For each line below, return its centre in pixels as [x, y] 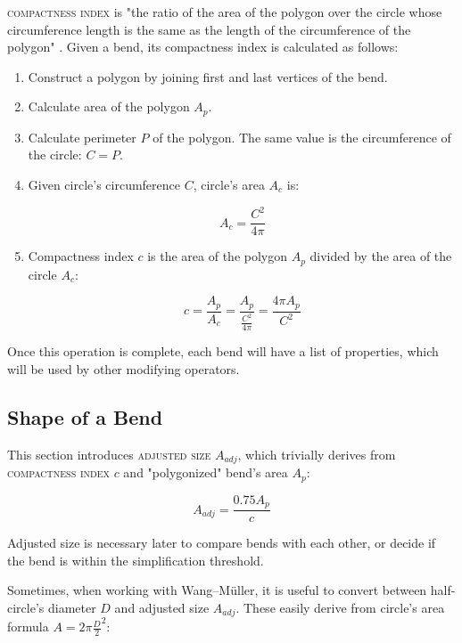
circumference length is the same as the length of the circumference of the [209, 29]
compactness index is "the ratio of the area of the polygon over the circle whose [225, 12]
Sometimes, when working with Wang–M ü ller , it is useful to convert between [217, 590]
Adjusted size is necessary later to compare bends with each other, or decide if [222, 543]
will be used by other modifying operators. [124, 369]
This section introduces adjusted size [109, 454]
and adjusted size [162, 608]
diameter [72, 608]
